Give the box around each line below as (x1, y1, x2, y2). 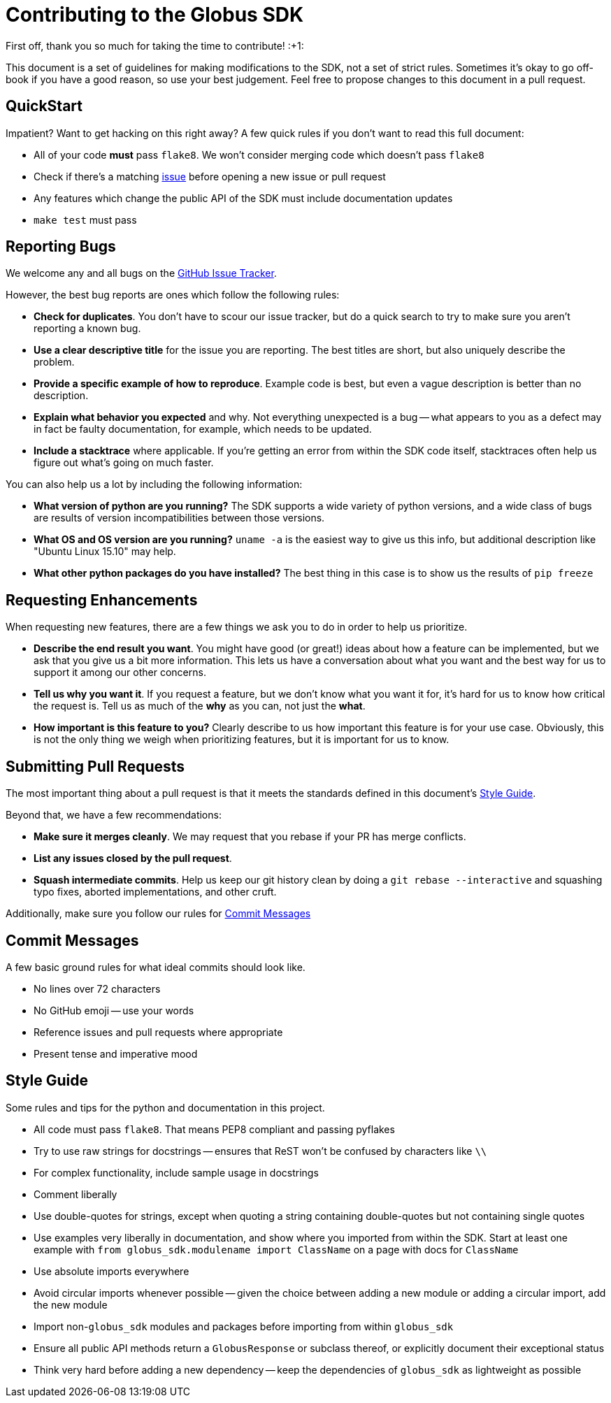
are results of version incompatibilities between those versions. (34, 512, 325, 524)
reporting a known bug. (34, 322, 141, 335)
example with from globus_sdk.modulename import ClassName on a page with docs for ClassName (34, 1243, 519, 1255)
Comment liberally (34, 1188, 117, 1200)
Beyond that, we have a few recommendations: (6, 809, 222, 821)
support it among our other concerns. (34, 666, 206, 679)
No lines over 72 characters (34, 982, 161, 995)
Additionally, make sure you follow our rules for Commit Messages (6, 907, 311, 920)
